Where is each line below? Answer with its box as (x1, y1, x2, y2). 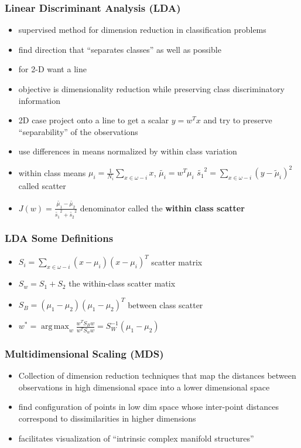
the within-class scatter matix (69, 277, 176, 289)
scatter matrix (151, 255, 203, 268)
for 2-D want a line (18, 63, 87, 75)
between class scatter (128, 298, 203, 311)
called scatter (18, 180, 66, 192)
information (18, 94, 61, 106)
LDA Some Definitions (5, 231, 114, 245)
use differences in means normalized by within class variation (18, 145, 237, 157)
